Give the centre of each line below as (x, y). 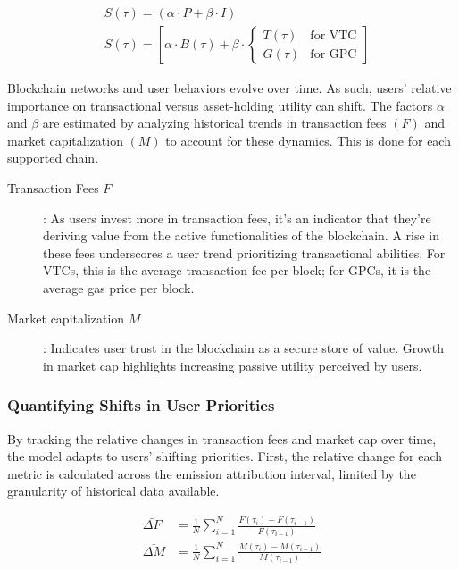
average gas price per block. (119, 288)
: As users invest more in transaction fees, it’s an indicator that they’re (237, 218)
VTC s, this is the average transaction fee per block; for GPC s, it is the (237, 270)
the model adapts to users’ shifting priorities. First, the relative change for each (225, 456)
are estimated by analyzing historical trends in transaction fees (214, 123)
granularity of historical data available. (113, 491)
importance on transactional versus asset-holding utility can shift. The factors (220, 105)
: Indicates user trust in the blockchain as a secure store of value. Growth (244, 348)
